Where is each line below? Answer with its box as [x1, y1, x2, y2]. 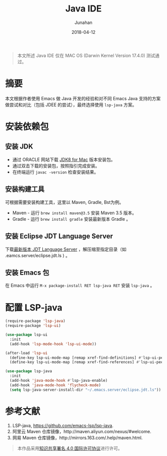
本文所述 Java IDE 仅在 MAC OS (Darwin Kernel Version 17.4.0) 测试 [17, 52, 156, 58]
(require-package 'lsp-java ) [5, 318, 66, 324]
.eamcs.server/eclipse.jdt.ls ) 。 [5, 252, 71, 258]
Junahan [74, 19, 93, 25]
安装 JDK [5, 143, 33, 151]
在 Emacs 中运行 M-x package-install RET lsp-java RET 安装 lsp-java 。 [5, 283, 155, 289]
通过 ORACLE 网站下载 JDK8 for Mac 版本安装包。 [12, 156, 115, 162]
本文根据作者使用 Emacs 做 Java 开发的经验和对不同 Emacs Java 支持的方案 [5, 95, 161, 101]
